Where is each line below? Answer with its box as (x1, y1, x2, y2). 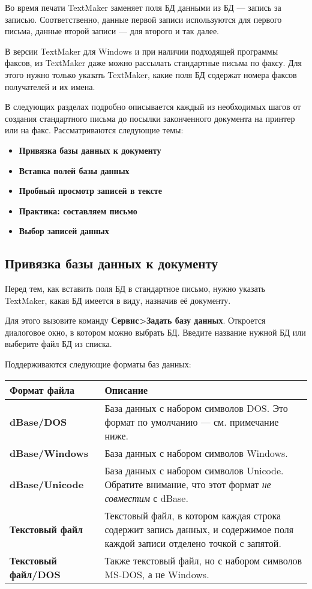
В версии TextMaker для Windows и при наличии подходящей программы (5, 44, 278, 57)
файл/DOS (10, 567, 61, 581)
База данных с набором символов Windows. (104, 446, 288, 460)
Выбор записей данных (19, 225, 109, 237)
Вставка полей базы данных (19, 164, 130, 177)
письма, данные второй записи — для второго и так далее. (5, 25, 219, 37)
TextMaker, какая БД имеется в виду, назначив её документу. (5, 294, 231, 306)
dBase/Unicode (10, 477, 84, 491)
